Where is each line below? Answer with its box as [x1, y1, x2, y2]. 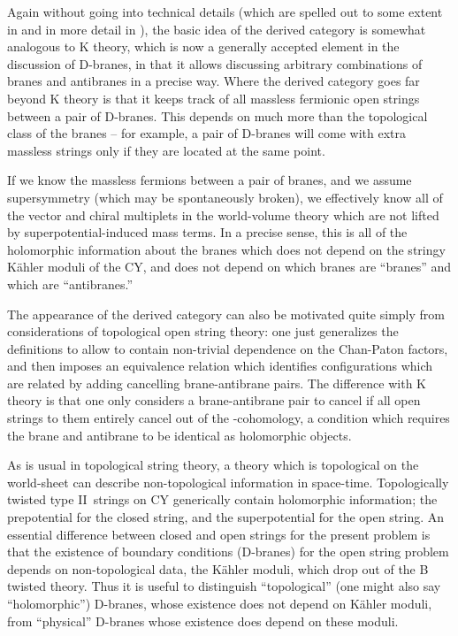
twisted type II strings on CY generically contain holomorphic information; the [7, 490, 438, 509]
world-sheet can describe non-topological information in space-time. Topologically [7, 472, 449, 491]
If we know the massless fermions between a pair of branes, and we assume [7, 171, 412, 189]
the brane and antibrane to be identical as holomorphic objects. [7, 425, 352, 444]
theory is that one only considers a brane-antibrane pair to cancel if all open [7, 391, 421, 410]
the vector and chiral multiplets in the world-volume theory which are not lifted [7, 205, 439, 224]
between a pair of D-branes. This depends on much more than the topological [7, 106, 428, 125]
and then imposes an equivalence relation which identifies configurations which [7, 356, 433, 375]
